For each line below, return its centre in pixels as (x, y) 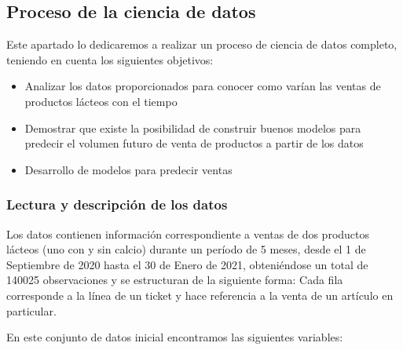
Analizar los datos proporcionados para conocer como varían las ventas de (203, 86)
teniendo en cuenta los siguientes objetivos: (110, 59)
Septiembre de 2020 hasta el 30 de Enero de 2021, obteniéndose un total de (187, 264)
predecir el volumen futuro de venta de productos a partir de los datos (194, 143)
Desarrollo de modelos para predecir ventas (128, 169)
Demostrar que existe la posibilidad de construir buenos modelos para (193, 128)
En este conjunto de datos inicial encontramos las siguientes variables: (175, 337)
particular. (31, 310)
